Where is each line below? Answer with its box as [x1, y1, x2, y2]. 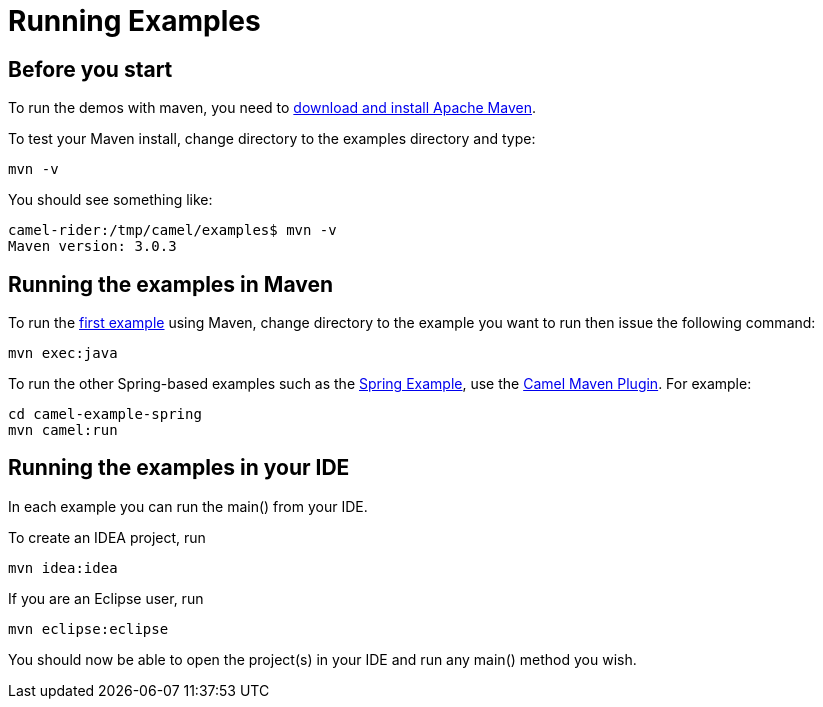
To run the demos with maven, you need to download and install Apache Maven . [8, 99, 537, 117]
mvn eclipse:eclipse [8, 620, 169, 637]
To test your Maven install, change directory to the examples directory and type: [8, 130, 536, 148]
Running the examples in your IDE [8, 455, 350, 481]
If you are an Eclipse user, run [8, 589, 204, 607]
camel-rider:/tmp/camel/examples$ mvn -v [8, 222, 337, 239]
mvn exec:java [8, 345, 118, 362]
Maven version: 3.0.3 [8, 238, 177, 255]
